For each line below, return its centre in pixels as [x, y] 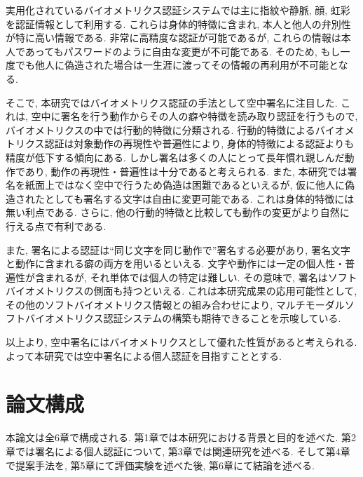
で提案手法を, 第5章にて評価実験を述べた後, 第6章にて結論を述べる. [160, 465]
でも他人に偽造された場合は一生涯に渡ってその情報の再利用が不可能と [177, 65]
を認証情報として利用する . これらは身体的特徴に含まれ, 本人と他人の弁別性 [178, 23]
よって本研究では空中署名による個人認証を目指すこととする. [144, 355]
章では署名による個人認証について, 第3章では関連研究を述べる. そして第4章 [178, 451]
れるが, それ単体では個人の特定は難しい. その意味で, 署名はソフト [206, 277]
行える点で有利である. [56, 226]
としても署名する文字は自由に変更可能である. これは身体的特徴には [199, 198]
